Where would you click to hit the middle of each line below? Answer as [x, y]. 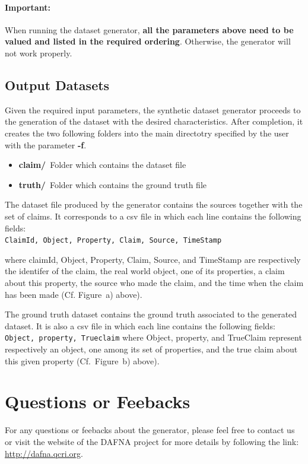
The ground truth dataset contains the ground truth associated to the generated [151, 314]
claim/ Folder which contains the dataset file [102, 165]
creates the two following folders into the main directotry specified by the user [147, 133]
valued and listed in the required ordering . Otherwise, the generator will [148, 41]
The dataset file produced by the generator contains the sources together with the [154, 204]
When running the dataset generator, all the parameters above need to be [149, 29]
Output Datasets [57, 85]
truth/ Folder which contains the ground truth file [113, 184]
